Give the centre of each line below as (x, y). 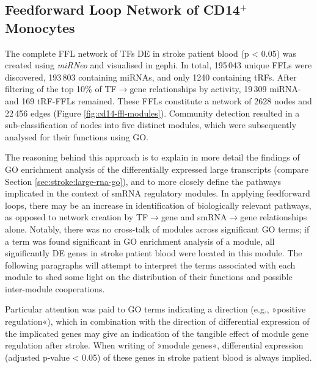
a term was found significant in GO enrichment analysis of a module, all (140, 241)
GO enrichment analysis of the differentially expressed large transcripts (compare (157, 169)
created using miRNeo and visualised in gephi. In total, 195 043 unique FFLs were (158, 65)
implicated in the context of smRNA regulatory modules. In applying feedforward (158, 193)
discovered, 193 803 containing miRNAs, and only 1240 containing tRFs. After (151, 77)
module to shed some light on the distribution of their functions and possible (149, 277)
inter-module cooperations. (55, 288)
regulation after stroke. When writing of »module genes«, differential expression (154, 345)
